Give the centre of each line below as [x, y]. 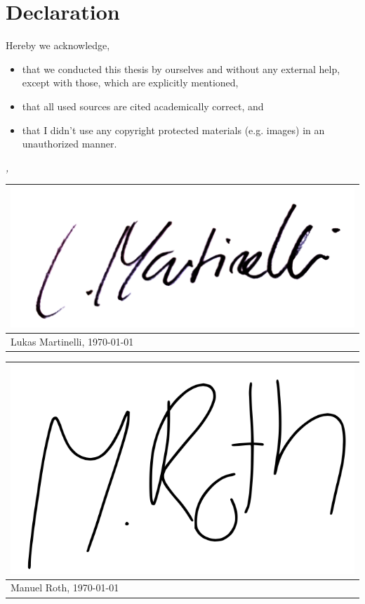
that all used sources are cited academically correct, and [143, 106]
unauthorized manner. [69, 144]
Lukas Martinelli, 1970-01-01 [72, 342]
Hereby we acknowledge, [58, 45]
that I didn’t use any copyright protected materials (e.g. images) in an [173, 130]
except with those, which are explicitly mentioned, [130, 83]
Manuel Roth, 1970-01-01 [65, 587]
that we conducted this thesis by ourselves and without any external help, [181, 68]
